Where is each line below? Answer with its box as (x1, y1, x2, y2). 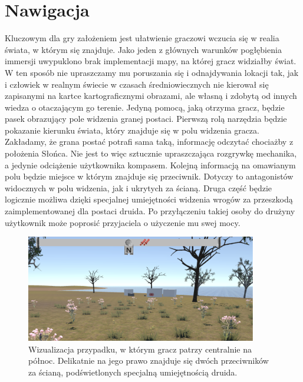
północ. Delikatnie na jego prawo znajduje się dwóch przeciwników (28, 354, 269, 367)
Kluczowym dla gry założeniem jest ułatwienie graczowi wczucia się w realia (5, 32, 279, 44)
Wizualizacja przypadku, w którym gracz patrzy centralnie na (28, 343, 252, 355)
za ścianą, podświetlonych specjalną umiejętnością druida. (28, 366, 238, 378)
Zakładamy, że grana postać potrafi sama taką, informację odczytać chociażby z (5, 135, 294, 148)
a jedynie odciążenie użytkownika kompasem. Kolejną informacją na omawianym (5, 158, 296, 171)
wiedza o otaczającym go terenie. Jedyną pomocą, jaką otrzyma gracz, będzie (5, 101, 285, 113)
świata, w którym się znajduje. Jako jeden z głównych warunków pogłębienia (5, 43, 282, 55)
